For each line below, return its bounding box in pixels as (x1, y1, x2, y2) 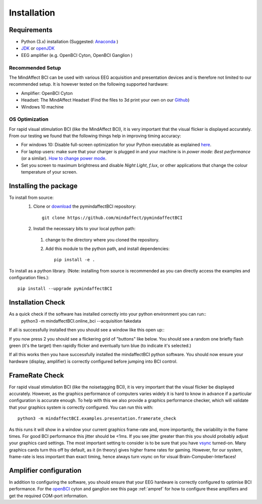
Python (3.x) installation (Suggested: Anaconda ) (21, 39, 118, 45)
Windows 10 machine (21, 104, 64, 109)
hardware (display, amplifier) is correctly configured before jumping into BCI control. (9, 358, 178, 364)
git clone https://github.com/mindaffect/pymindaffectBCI (42, 215, 183, 220)
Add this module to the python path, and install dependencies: (45, 246, 170, 252)
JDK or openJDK (21, 45, 55, 51)
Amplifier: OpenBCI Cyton (21, 90, 73, 96)
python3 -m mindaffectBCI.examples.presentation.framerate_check (17, 416, 177, 421)
